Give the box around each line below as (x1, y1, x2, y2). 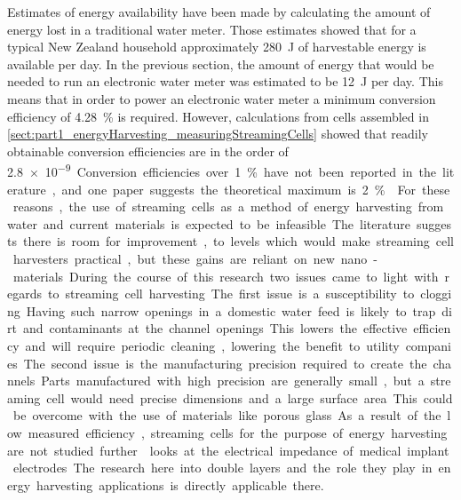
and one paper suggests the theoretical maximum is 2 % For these (61, 179, 450, 198)
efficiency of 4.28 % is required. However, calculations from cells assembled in (7, 107, 429, 125)
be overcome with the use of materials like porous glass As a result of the (12, 406, 441, 425)
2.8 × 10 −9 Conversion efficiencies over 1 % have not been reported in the (7, 160, 437, 180)
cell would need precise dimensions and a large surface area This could (46, 388, 453, 407)
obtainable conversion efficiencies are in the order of (7, 141, 289, 160)
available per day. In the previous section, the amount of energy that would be (7, 54, 434, 73)
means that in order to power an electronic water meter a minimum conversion (7, 89, 436, 107)
